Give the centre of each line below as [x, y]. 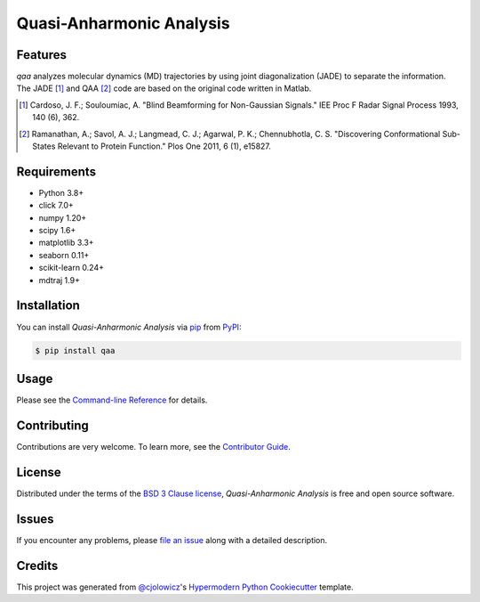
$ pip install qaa [75, 350]
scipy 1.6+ [57, 231]
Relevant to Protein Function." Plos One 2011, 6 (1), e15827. [164, 146]
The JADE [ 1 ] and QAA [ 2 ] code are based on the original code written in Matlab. [164, 88]
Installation [48, 306]
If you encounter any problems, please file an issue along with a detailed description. [172, 540]
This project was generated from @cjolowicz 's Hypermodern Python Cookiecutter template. [185, 587]
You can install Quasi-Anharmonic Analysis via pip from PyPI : [129, 327]
